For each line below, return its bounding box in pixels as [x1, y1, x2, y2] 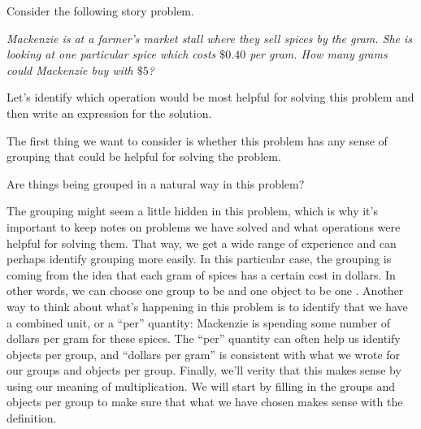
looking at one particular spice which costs [7, 45, 216, 63]
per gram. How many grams [250, 45, 388, 63]
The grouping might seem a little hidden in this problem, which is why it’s [7, 202, 378, 219]
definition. [7, 409, 57, 427]
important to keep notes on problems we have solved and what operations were [7, 218, 401, 235]
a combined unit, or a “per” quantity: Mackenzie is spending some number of [7, 314, 391, 331]
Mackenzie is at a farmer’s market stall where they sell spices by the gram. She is [7, 29, 413, 46]
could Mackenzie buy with [7, 61, 133, 78]
